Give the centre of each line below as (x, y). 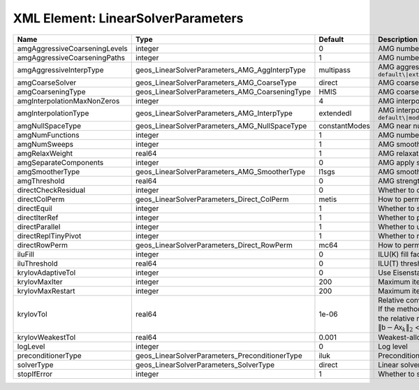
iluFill (26, 254)
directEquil (35, 208)
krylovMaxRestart (46, 291)
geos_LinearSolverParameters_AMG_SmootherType (220, 171)
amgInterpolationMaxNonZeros (68, 101)
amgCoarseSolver (47, 82)
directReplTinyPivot (49, 236)
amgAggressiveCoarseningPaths (71, 57)
